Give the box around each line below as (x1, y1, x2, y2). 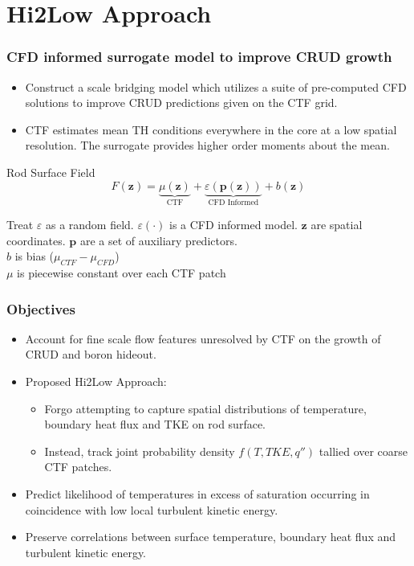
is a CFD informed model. (168, 216, 298, 232)
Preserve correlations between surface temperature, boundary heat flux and (25, 528, 396, 545)
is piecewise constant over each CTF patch (17, 264, 226, 281)
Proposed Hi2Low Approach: (25, 372, 167, 389)
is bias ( (14, 248, 55, 265)
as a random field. (45, 216, 134, 232)
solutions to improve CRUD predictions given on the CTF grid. (25, 94, 338, 111)
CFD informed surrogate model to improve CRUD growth (6, 47, 392, 67)
